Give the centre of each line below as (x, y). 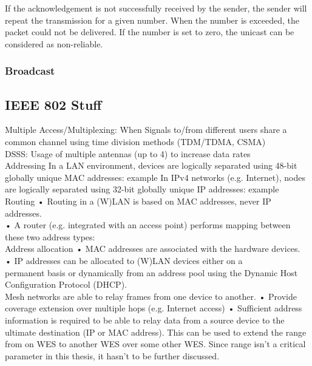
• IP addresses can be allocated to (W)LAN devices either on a (124, 260)
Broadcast (30, 71)
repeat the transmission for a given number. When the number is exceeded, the (152, 20)
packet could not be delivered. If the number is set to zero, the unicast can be (150, 32)
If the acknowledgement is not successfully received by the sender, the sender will (156, 8)
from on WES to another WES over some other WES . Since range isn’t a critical (155, 344)
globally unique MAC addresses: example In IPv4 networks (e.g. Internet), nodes (155, 177)
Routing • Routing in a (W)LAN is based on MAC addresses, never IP (138, 201)
